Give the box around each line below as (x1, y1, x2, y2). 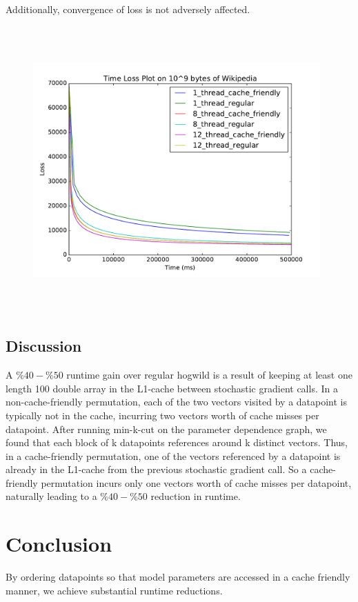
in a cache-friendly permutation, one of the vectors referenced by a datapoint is (6, 448, 341, 463)
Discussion (6, 335, 82, 357)
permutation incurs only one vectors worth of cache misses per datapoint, (41, 475, 352, 490)
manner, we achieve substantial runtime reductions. (6, 583, 223, 597)
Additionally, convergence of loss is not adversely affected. (6, 2, 250, 16)
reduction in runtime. (150, 489, 241, 503)
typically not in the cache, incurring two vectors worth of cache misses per (6, 408, 319, 422)
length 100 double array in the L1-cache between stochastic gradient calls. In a (6, 381, 338, 395)
